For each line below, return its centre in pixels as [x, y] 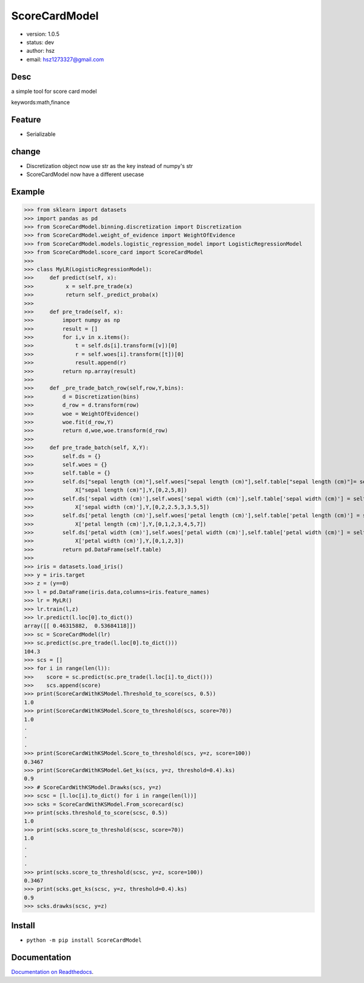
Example [28, 192]
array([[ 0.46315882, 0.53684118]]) [80, 626]
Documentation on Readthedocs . [52, 971]
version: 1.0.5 [43, 34]
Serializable [41, 134]
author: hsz [41, 51]
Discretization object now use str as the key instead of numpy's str [110, 166]
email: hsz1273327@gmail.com [65, 59]
